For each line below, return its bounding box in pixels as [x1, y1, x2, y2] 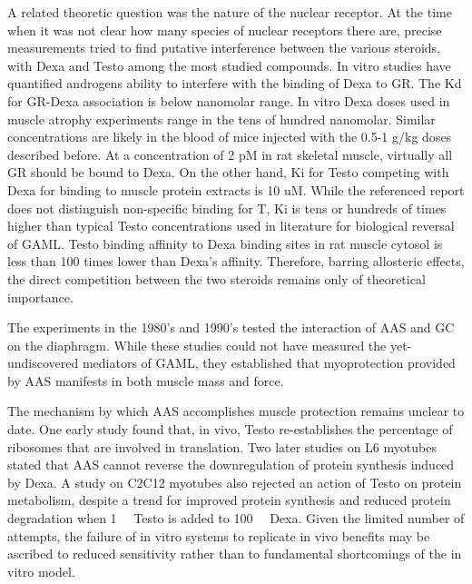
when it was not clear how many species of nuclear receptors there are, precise [7, 20, 442, 39]
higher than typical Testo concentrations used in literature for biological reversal [7, 216, 455, 235]
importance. [7, 287, 74, 306]
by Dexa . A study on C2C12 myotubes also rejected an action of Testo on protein [7, 472, 462, 491]
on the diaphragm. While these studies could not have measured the [7, 335, 387, 354]
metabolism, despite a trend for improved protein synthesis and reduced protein [7, 490, 451, 510]
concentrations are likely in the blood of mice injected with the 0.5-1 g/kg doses [7, 127, 452, 146]
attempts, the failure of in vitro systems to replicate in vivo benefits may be [7, 526, 430, 545]
